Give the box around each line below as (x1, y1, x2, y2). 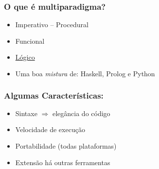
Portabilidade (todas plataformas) (15, 141, 117, 151)
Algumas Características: (4, 89, 104, 101)
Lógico (15, 52, 35, 62)
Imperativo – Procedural (15, 19, 88, 30)
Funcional (15, 35, 45, 46)
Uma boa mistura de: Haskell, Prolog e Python (15, 68, 155, 78)
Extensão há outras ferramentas (15, 157, 110, 167)
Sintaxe (15, 108, 37, 118)
